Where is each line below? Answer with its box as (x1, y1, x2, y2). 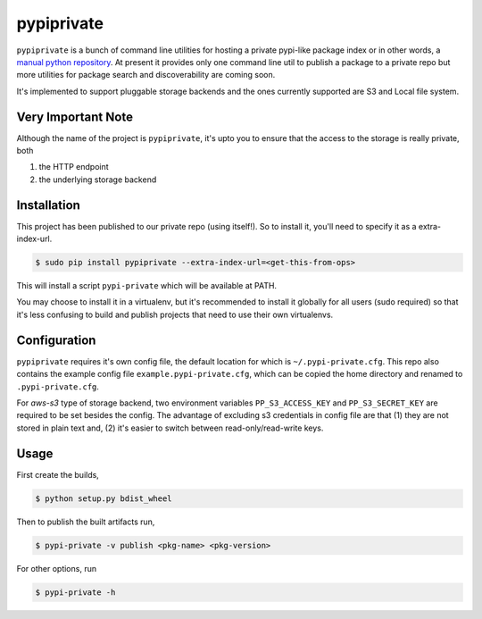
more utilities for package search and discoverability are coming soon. (16, 70, 276, 80)
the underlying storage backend (38, 174, 157, 185)
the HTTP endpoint (38, 162, 109, 172)
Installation (16, 197, 80, 213)
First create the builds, (16, 469, 100, 480)
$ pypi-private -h (35, 587, 116, 598)
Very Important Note (16, 109, 134, 124)
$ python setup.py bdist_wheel (35, 493, 173, 504)
